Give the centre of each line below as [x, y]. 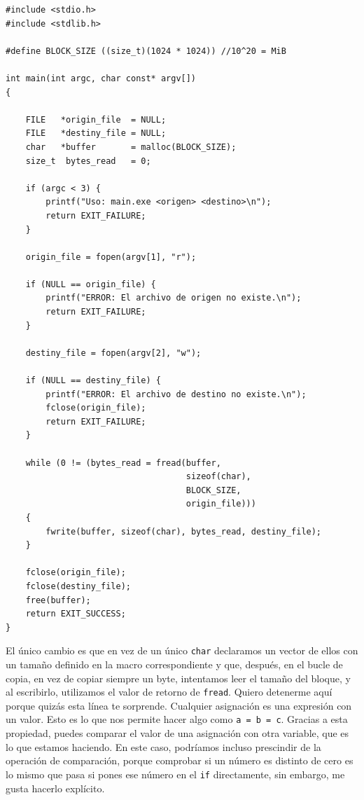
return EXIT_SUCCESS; [76, 614]
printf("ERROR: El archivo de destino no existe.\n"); [176, 394]
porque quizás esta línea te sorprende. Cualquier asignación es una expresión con [179, 705]
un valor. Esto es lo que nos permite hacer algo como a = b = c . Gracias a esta [177, 719]
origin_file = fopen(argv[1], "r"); [111, 257]
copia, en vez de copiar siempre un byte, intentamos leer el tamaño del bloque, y [178, 678]
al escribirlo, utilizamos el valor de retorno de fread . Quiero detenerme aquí [169, 692]
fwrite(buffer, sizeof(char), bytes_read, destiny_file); [184, 531]
